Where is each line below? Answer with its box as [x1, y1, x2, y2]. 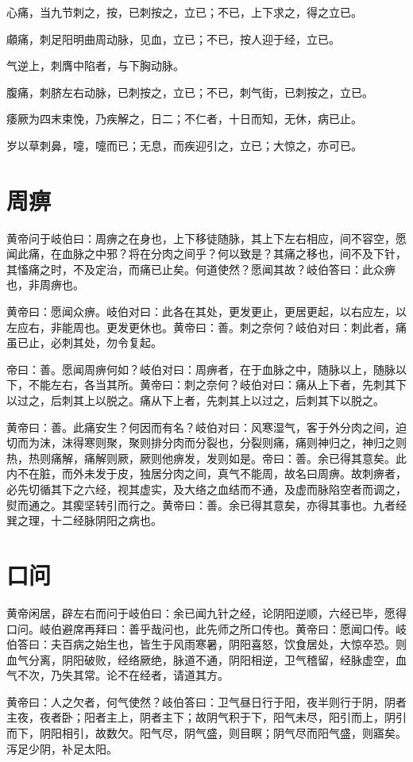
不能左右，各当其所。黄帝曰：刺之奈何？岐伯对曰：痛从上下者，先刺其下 [28, 376, 407, 393]
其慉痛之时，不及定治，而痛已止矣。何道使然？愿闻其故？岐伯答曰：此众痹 [6, 260, 396, 277]
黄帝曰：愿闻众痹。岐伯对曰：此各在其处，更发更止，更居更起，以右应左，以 [6, 303, 407, 320]
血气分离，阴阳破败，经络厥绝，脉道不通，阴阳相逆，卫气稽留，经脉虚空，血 [6, 651, 407, 668]
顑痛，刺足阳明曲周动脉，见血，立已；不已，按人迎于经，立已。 [6, 30, 340, 47]
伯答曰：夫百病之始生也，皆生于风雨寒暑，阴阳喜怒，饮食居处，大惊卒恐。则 [6, 636, 407, 652]
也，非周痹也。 [6, 276, 84, 293]
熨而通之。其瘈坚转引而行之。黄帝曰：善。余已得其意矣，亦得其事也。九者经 [6, 496, 407, 513]
